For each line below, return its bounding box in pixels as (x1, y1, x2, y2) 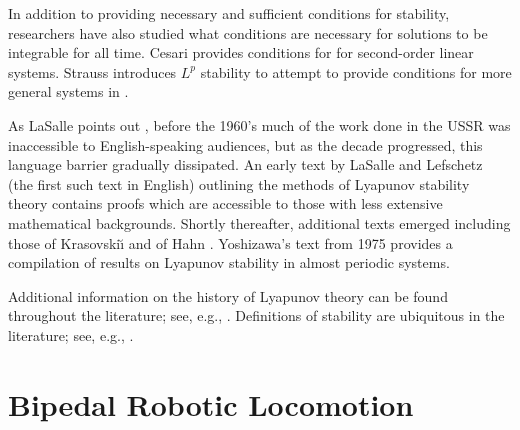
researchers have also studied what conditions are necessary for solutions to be (8, 22, 488, 43)
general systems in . (8, 81, 129, 102)
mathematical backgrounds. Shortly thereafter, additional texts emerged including (8, 212, 511, 233)
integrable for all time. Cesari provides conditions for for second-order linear (8, 42, 474, 63)
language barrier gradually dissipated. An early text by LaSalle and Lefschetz (8, 154, 483, 175)
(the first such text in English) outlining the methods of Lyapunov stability (8, 173, 470, 194)
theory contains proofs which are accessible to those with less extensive (8, 193, 443, 214)
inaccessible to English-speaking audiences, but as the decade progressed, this (8, 134, 483, 155)
